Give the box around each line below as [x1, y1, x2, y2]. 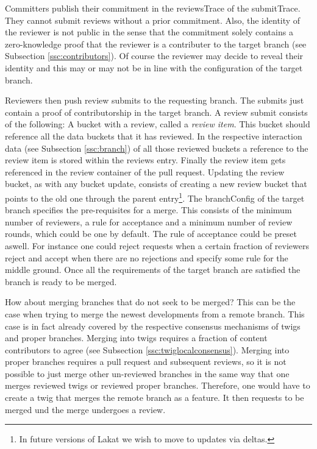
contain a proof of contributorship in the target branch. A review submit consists [5, 105, 308, 118]
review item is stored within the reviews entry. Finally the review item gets [5, 154, 286, 166]
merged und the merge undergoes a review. [5, 403, 166, 415]
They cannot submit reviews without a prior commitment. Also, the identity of [5, 13, 301, 26]
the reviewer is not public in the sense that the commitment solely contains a [5, 26, 293, 38]
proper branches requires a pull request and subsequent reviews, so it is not [5, 355, 287, 368]
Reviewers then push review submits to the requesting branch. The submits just [5, 94, 304, 107]
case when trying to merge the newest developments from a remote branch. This [5, 307, 305, 320]
